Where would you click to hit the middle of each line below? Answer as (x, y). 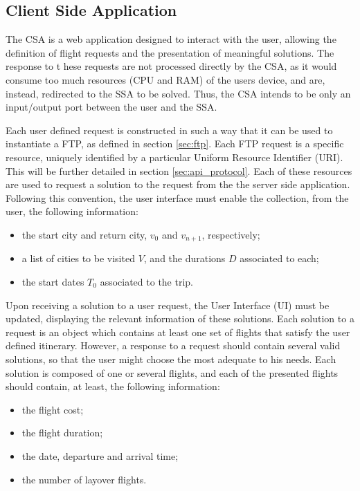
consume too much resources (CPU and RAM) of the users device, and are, (165, 79)
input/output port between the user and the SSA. (111, 107)
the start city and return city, (84, 234)
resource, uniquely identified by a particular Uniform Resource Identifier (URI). (174, 157)
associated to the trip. (146, 281)
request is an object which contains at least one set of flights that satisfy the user (178, 332)
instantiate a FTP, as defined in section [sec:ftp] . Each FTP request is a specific (175, 143)
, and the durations (184, 258)
